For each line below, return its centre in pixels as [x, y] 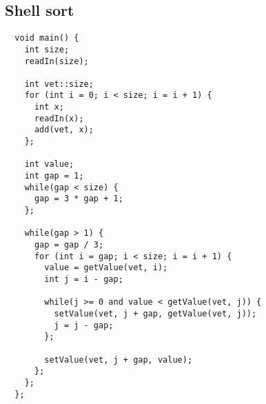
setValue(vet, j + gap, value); [119, 360]
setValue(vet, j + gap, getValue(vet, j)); [155, 313]
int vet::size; [59, 84]
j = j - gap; [84, 325]
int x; [49, 107]
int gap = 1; [54, 176]
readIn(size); [57, 61]
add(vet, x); [64, 130]
